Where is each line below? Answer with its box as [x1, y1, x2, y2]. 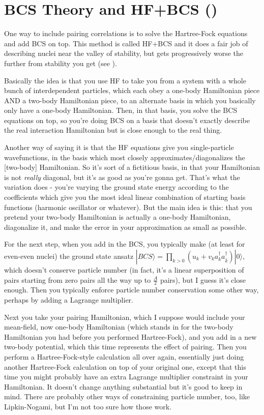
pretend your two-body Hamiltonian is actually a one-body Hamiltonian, [4, 212, 231, 222]
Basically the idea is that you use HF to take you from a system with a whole [4, 75, 246, 85]
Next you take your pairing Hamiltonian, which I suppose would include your [4, 311, 245, 322]
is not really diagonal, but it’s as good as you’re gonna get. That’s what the [4, 171, 240, 182]
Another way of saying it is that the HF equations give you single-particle [4, 142, 234, 153]
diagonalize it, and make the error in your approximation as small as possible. [4, 221, 247, 232]
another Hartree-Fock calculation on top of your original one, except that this [4, 361, 246, 372]
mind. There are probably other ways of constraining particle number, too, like [4, 391, 250, 402]
